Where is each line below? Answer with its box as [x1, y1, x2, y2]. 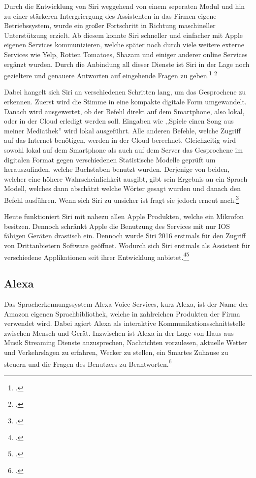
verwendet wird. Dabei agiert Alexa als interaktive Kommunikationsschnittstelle [4, 318, 246, 328]
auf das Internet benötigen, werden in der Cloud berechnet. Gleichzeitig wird [4, 135, 236, 145]
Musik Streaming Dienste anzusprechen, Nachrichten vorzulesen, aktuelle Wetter [4, 337, 247, 348]
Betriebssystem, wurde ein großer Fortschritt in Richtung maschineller [4, 20, 216, 31]
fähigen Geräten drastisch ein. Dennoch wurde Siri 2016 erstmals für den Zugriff [4, 230, 246, 241]
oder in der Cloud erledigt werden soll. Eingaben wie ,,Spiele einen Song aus [4, 116, 234, 126]
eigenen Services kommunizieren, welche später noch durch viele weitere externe [4, 39, 244, 50]
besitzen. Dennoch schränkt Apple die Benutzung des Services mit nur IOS [4, 221, 230, 231]
